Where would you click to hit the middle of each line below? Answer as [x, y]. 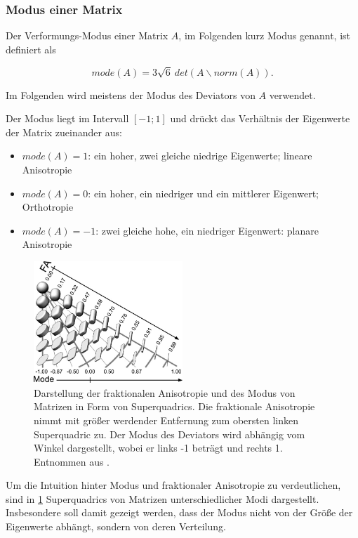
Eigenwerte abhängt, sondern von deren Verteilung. [116, 526]
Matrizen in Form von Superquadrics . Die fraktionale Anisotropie [174, 406]
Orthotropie [48, 207]
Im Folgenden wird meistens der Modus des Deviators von [131, 94]
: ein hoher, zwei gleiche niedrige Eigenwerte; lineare [200, 156]
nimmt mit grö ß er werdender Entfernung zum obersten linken [166, 420]
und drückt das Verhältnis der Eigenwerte [260, 118]
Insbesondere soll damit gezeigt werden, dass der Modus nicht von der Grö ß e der [179, 512]
